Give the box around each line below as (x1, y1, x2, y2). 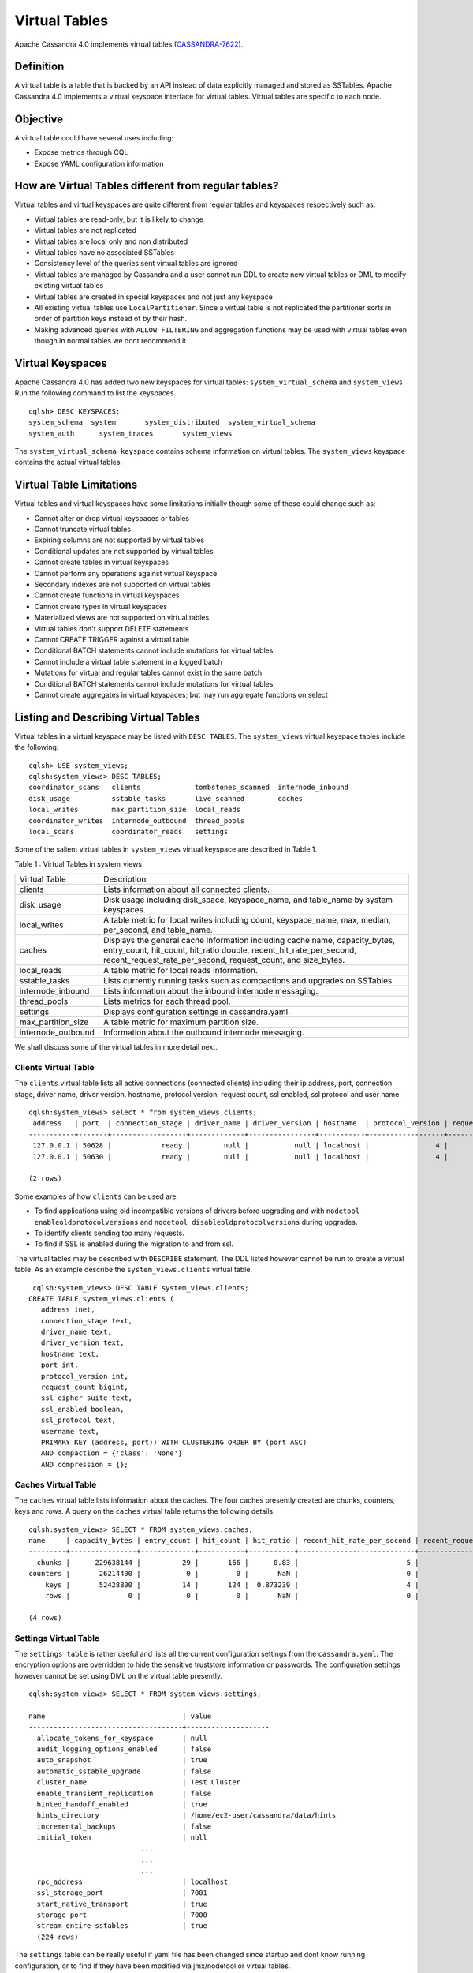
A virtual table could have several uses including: (14, 133, 173, 142)
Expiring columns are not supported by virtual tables (34, 535, 205, 545)
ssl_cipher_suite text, (40, 1394, 133, 1402)
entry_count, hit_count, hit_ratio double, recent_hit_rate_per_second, (103, 945, 357, 956)
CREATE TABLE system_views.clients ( (28, 1294, 175, 1303)
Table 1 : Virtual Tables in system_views (14, 859, 142, 868)
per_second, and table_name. (103, 924, 213, 935)
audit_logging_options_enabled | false (36, 1745, 212, 1754)
